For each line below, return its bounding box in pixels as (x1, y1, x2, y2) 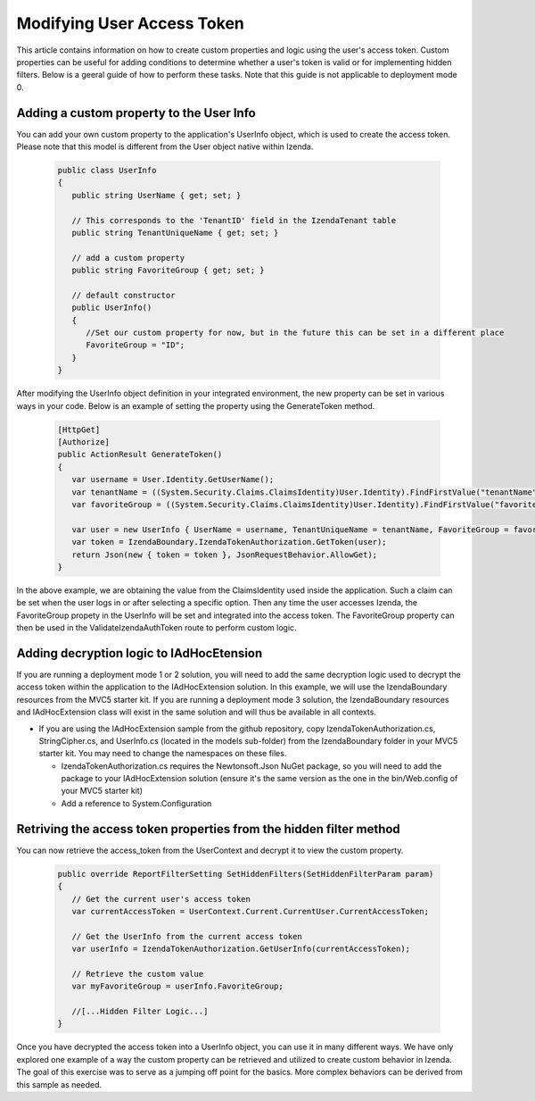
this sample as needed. (16, 1079, 103, 1089)
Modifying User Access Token (16, 13, 245, 33)
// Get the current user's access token (71, 894, 251, 904)
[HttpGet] (57, 424, 101, 435)
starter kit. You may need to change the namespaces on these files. (38, 748, 287, 759)
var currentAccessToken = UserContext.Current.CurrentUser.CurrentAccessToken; (71, 906, 430, 916)
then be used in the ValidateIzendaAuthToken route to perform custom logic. (16, 622, 298, 633)
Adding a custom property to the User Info (16, 105, 256, 121)
